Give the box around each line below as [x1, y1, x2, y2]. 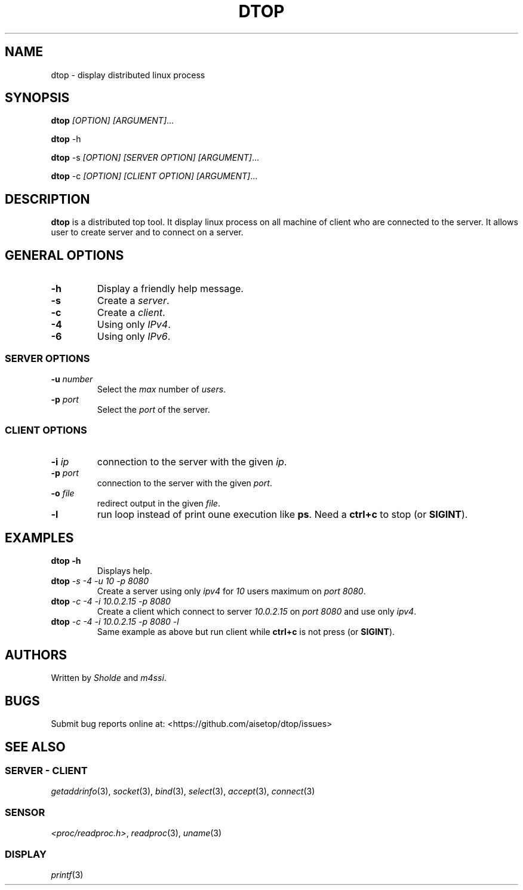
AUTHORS [5, 647, 67, 662]
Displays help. [97, 566, 152, 576]
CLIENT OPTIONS [5, 424, 87, 437]
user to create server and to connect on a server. [51, 227, 244, 238]
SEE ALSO [5, 739, 66, 754]
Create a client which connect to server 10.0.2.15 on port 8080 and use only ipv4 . [97, 606, 417, 617]
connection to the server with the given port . [97, 477, 272, 488]
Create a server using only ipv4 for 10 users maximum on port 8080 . [97, 586, 366, 597]
